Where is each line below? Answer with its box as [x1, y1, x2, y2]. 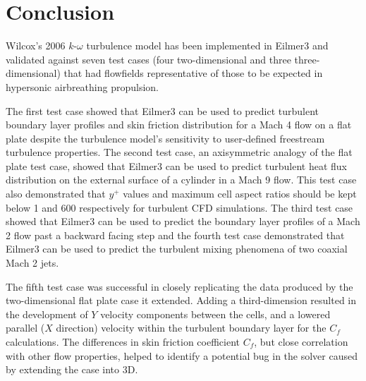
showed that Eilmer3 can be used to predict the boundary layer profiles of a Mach [6, 214, 360, 229]
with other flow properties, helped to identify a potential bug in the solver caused [6, 348, 358, 363]
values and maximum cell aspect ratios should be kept [123, 186, 357, 201]
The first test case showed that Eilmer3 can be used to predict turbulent [6, 103, 319, 118]
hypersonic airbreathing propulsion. [6, 79, 159, 94]
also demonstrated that [6, 186, 106, 201]
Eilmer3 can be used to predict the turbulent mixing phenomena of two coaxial [6, 241, 348, 256]
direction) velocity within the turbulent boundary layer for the [56, 320, 327, 335]
